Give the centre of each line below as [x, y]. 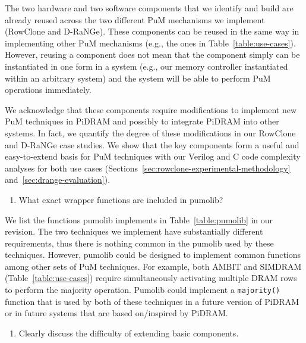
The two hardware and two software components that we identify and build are [149, 8]
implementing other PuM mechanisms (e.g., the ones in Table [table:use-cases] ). [150, 43]
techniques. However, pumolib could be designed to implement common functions [153, 255]
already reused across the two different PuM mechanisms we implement [135, 19]
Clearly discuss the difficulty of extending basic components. [129, 333]
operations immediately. [48, 90]
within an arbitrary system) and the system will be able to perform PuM [138, 78]
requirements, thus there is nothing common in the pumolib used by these [139, 243]
